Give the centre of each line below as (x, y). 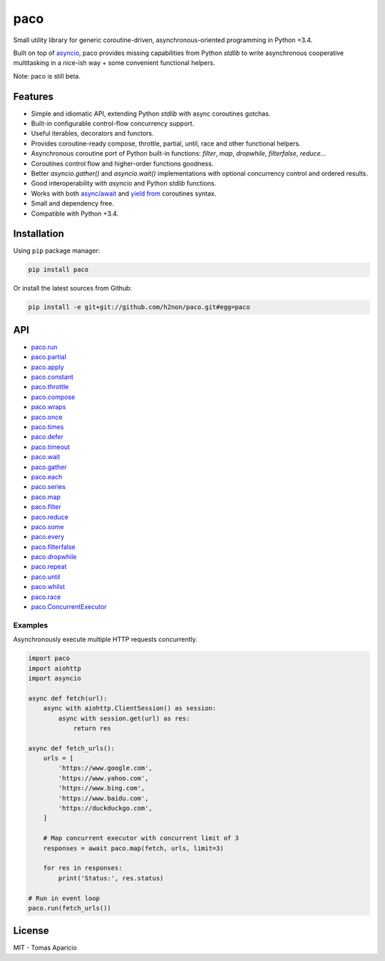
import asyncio (55, 678)
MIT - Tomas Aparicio (45, 948)
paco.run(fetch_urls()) (70, 908)
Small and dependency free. (72, 203)
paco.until (46, 577)
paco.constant (52, 377)
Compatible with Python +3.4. (75, 213)
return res (92, 728)
